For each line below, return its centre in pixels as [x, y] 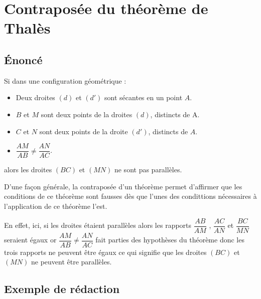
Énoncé [23, 59]
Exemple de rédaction [62, 289]
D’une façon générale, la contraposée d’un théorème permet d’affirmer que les [123, 186]
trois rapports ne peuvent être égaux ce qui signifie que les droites [105, 252]
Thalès [27, 28]
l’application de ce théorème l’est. [56, 206]
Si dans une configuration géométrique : [65, 80]
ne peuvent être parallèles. [71, 262]
